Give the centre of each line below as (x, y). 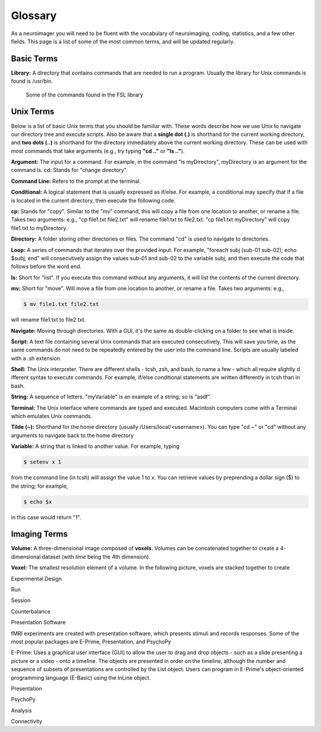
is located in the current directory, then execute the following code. (93, 200)
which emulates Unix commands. (51, 416)
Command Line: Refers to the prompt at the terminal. (76, 181)
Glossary (34, 15)
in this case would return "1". (46, 517)
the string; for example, (40, 486)
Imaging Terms (40, 534)
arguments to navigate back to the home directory (72, 435)
